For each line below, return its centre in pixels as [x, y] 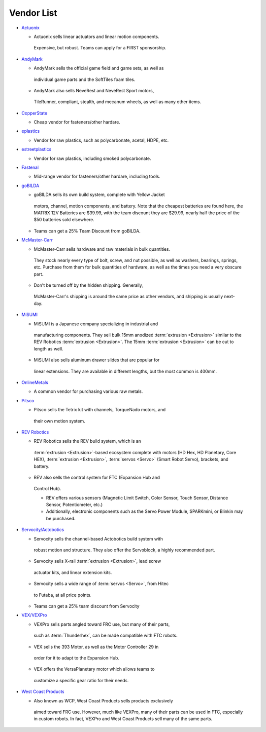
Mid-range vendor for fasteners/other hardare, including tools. [97, 176]
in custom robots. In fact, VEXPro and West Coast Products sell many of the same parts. [123, 719]
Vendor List [33, 13]
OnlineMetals [35, 382]
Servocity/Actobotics [43, 530]
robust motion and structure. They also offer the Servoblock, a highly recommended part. [124, 550]
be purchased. [61, 518]
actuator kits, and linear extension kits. [73, 572]
